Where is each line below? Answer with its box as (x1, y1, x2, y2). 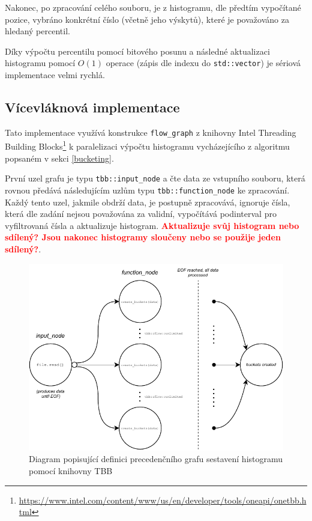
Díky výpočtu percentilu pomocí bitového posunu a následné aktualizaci (5, 44, 270, 57)
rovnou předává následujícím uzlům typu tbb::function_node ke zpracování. (5, 183, 290, 196)
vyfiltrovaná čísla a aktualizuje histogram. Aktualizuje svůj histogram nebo (5, 219, 299, 231)
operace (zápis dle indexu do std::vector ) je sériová (106, 56, 301, 69)
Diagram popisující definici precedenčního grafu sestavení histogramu (29, 452, 283, 465)
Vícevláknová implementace (5, 98, 180, 117)
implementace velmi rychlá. (5, 69, 105, 81)
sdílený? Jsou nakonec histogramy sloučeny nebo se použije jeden (5, 231, 281, 243)
